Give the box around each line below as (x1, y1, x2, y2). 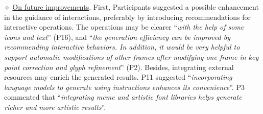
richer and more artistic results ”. (4, 101, 106, 112)
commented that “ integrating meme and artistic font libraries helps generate (4, 92, 242, 102)
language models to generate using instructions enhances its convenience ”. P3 (4, 81, 245, 92)
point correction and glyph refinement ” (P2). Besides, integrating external (4, 61, 234, 72)
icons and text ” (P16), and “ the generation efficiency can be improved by (4, 31, 230, 42)
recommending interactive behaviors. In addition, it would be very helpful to (4, 41, 240, 52)
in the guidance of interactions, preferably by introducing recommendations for (4, 11, 251, 22)
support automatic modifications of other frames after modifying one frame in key (4, 51, 259, 62)
